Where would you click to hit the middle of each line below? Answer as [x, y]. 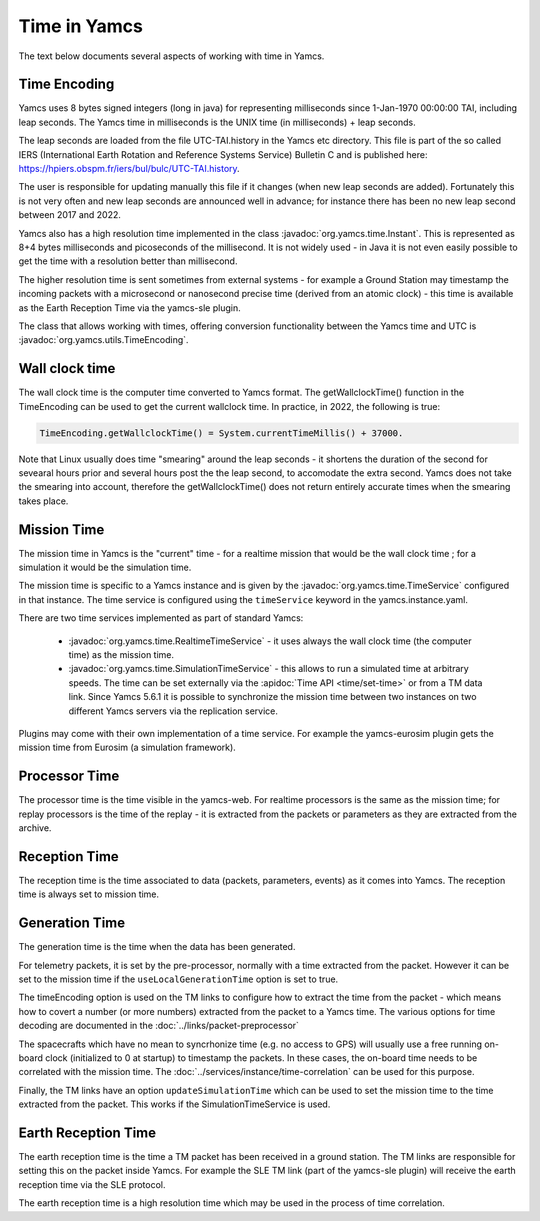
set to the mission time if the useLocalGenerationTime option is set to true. [178, 979]
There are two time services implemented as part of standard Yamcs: [161, 618]
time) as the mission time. [121, 654]
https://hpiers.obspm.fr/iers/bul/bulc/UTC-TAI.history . [129, 169]
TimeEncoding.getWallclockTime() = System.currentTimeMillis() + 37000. [221, 433]
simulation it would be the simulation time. [105, 567]
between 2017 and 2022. [70, 215]
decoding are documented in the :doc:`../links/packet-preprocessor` [159, 1026]
